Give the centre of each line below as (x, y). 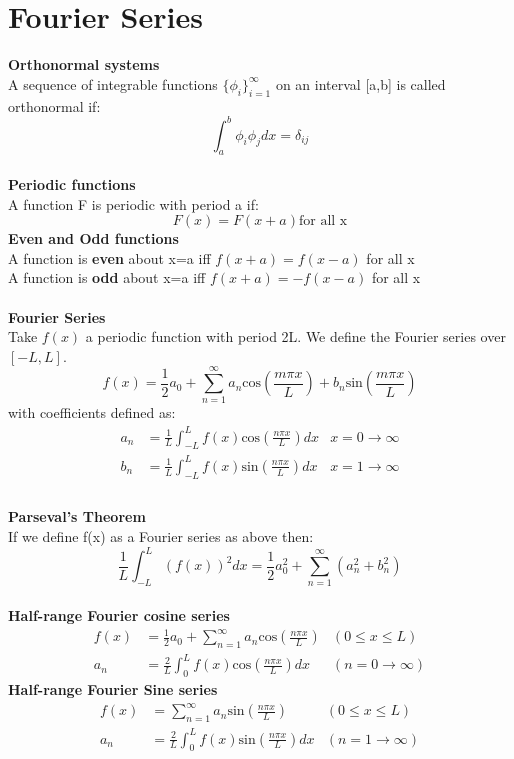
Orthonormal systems (84, 64)
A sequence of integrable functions (113, 83)
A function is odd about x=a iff (107, 277)
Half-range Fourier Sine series (113, 689)
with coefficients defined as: (92, 412)
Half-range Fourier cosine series (119, 614)
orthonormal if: (54, 105)
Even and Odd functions (93, 238)
